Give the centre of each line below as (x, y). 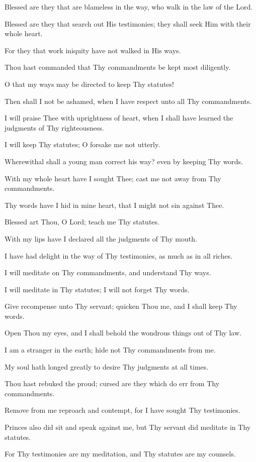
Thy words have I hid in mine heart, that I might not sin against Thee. (114, 205)
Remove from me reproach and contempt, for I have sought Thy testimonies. (122, 410)
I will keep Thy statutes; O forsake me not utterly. (82, 144)
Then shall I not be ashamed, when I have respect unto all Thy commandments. (128, 101)
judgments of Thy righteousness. (54, 127)
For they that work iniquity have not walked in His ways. (93, 50)
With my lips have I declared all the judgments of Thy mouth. (101, 238)
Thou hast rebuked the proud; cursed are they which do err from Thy (112, 383)
